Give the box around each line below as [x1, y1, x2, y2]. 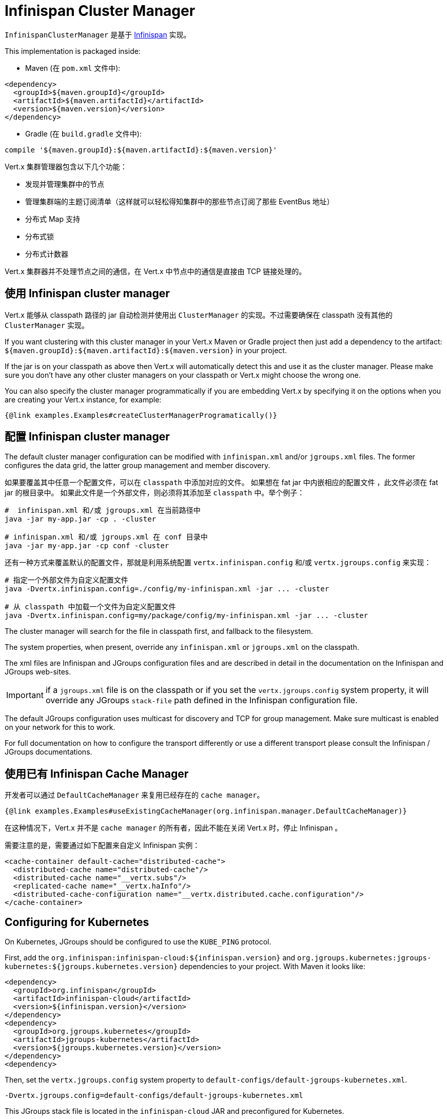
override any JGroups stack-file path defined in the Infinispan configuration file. [45, 695, 358, 706]
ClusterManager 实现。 [5, 320, 89, 330]
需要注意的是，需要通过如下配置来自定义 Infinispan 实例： [5, 841, 200, 850]
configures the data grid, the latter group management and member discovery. [5, 461, 270, 470]
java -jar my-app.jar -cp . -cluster [5, 515, 157, 524]
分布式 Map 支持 [25, 214, 80, 223]
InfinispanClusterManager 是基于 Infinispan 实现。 [5, 30, 191, 39]
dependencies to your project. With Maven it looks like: [180, 962, 365, 971]
